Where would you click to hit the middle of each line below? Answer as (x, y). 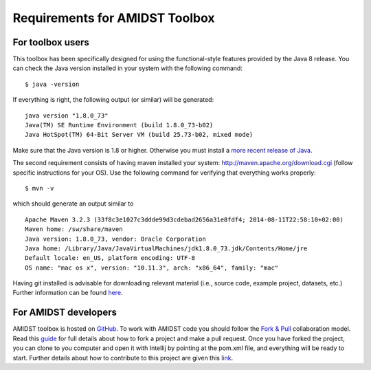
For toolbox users (51, 42)
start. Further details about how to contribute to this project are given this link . (123, 358)
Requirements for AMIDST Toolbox (114, 18)
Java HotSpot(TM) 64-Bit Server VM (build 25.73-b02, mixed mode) (139, 135)
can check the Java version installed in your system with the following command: (128, 68)
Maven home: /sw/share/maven (74, 229)
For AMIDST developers (65, 313)
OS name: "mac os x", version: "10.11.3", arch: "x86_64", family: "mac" (152, 268)
